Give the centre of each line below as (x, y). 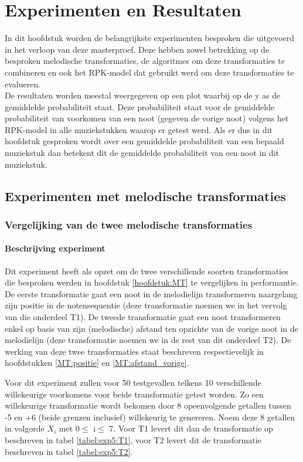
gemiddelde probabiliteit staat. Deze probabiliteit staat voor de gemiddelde (140, 106)
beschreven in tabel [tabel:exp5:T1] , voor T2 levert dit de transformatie (133, 439)
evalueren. (23, 84)
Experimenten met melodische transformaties (145, 196)
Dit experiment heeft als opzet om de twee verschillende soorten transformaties (147, 271)
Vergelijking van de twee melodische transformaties (129, 224)
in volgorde (25, 428)
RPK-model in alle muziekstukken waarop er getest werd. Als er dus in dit (139, 129)
